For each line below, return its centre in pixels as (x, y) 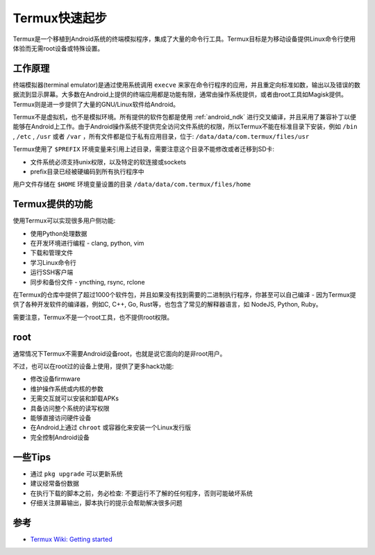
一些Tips (32, 457)
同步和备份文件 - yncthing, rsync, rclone (87, 282)
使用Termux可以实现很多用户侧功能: (64, 221)
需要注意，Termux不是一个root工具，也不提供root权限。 (93, 317)
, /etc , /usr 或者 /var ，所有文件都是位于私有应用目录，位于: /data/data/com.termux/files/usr (161, 136)
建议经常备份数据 (55, 484)
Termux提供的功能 (53, 204)
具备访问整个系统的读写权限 (70, 408)
